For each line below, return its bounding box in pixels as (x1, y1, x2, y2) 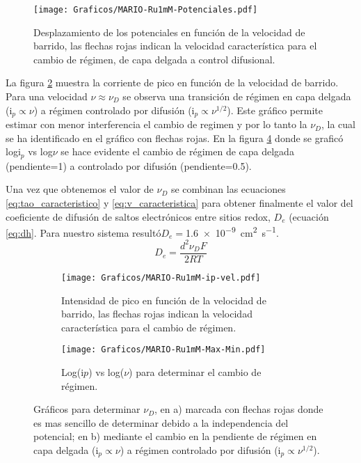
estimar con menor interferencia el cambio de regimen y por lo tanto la (6, 117, 307, 132)
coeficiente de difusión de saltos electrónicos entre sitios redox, (6, 209, 271, 223)
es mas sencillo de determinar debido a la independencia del (33, 415, 289, 430)
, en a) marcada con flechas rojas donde (154, 402, 323, 416)
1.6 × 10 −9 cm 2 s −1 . (186, 223, 279, 240)
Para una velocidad (6, 89, 88, 104)
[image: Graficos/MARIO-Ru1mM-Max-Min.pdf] (61, 345, 266, 355)
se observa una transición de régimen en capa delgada (122, 89, 351, 104)
